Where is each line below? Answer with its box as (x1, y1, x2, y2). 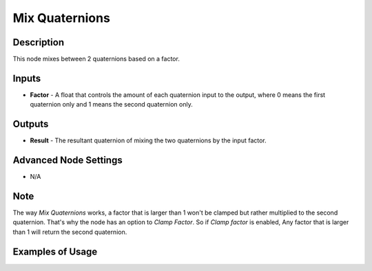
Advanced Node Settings (12, 155, 123, 166)
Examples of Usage (12, 246, 98, 257)
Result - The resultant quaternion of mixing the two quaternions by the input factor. (30, 136, 267, 144)
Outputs (12, 118, 49, 130)
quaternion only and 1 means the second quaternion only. (30, 100, 193, 109)
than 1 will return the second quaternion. (12, 228, 127, 236)
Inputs (12, 72, 41, 84)
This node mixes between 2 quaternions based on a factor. (12, 55, 180, 63)
